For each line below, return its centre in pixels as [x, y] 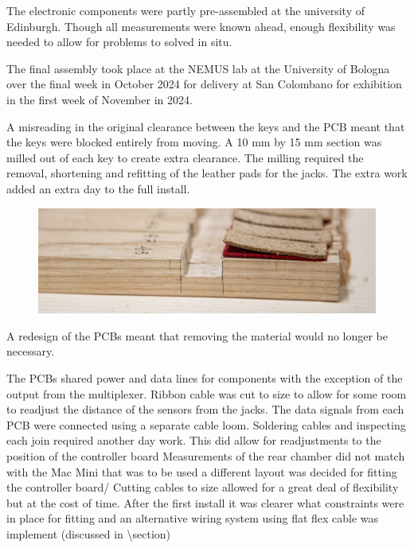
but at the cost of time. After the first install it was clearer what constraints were [205, 502]
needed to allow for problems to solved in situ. [119, 42]
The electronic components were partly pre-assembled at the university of [186, 10]
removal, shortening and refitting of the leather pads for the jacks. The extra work [207, 173]
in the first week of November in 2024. [100, 99]
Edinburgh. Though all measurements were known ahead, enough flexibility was [201, 26]
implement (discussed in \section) [89, 533]
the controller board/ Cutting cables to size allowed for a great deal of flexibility [203, 487]
